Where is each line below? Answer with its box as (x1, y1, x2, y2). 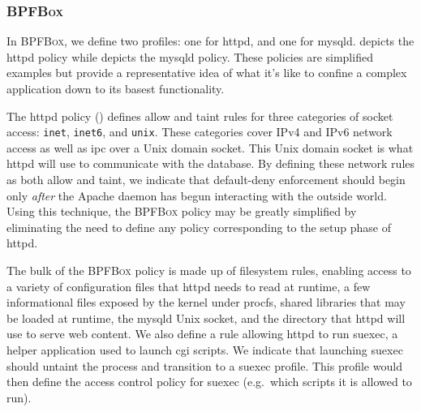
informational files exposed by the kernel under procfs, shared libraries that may (6, 294, 406, 311)
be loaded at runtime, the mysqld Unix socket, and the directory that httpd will (6, 309, 406, 326)
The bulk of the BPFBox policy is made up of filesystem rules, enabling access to (6, 262, 411, 278)
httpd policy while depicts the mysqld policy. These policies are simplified (6, 48, 373, 65)
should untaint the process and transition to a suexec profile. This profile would (6, 357, 402, 374)
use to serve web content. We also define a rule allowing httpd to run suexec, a (6, 325, 398, 342)
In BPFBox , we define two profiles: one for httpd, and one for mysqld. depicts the (6, 32, 415, 49)
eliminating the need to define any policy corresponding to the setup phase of (6, 218, 391, 235)
